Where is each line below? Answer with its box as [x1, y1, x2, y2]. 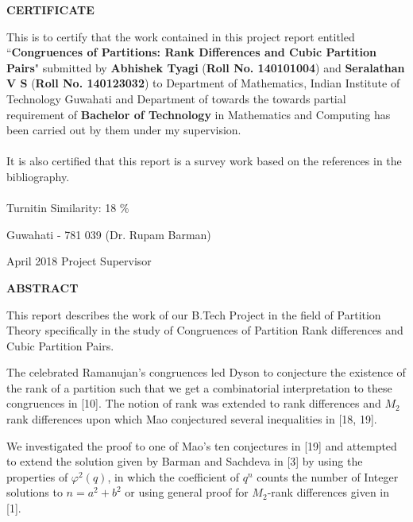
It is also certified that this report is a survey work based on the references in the [6, 153, 402, 169]
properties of [6, 468, 68, 485]
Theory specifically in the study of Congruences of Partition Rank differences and [6, 322, 403, 338]
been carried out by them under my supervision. [6, 122, 241, 138]
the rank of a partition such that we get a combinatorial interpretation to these [6, 379, 392, 396]
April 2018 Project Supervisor [6, 253, 152, 269]
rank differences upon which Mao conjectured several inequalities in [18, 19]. [6, 411, 377, 427]
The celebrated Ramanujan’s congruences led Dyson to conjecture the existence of [6, 364, 406, 381]
